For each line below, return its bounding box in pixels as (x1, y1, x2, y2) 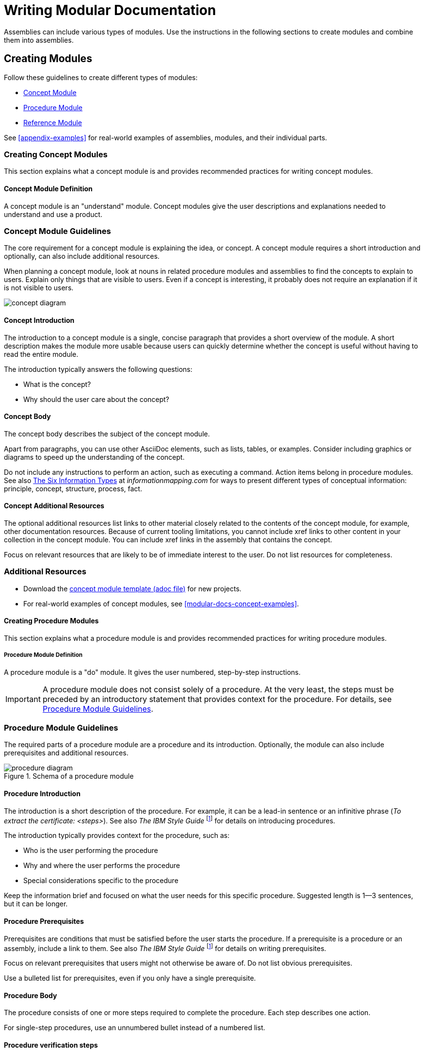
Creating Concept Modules (4, 149, 108, 159)
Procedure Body (4, 991, 57, 1000)
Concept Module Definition (4, 184, 93, 193)
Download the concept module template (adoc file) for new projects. (23, 584, 242, 593)
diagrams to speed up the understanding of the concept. (4, 452, 185, 461)
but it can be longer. (4, 900, 68, 908)
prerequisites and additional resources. (4, 749, 129, 757)
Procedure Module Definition (4, 652, 83, 659)
